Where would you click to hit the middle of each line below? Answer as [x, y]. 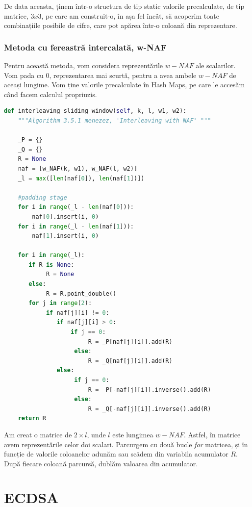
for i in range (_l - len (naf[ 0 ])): [76, 207]
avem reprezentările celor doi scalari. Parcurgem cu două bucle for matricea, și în [126, 444]
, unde [96, 434]
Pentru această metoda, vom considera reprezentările [84, 65]
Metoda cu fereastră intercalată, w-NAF [85, 47]
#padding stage [42, 197]
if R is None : [51, 265]
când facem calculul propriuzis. [50, 94]
